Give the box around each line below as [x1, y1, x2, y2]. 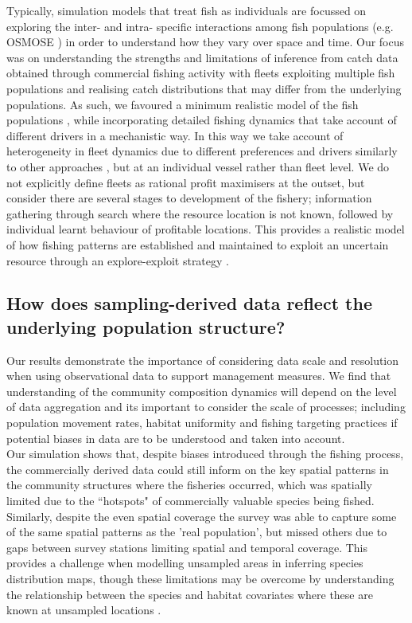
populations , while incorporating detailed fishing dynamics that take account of [6, 112, 397, 128]
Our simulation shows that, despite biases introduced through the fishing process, [6, 445, 404, 462]
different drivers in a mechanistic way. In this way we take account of [6, 127, 344, 143]
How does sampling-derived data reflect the [6, 291, 372, 315]
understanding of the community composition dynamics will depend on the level [6, 382, 397, 399]
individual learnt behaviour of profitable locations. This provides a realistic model [6, 221, 405, 237]
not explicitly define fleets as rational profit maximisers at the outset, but [6, 174, 365, 190]
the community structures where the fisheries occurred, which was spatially [6, 476, 372, 493]
